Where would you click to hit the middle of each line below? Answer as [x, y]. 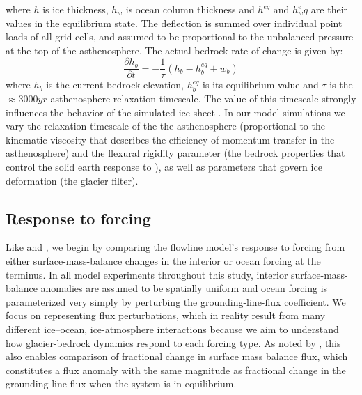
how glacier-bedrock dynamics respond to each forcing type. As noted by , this [173, 342]
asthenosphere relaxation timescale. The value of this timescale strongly [203, 99]
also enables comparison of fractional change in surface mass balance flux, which [177, 356]
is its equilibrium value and [261, 85]
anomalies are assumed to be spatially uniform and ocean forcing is [184, 288]
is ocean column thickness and [190, 9]
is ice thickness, [76, 9]
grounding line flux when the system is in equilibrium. [121, 384]
